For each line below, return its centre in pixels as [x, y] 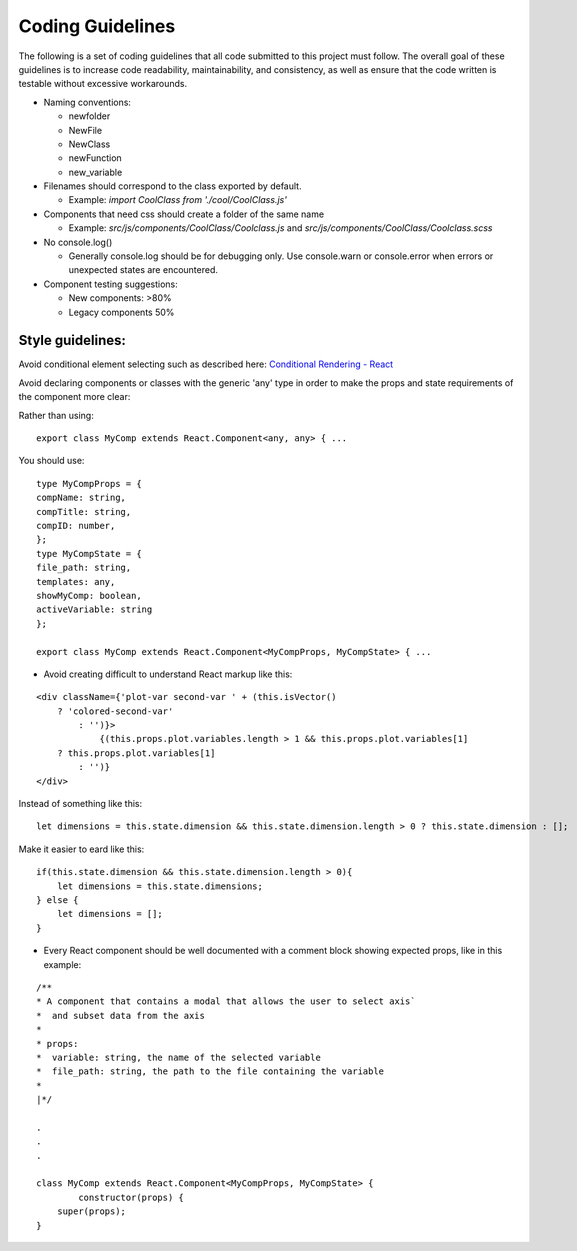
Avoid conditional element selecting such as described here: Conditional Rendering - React [206, 364]
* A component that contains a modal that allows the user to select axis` [226, 1001]
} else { [57, 899]
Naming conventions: [87, 102]
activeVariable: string [94, 609]
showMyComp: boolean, [89, 595]
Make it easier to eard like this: [81, 849]
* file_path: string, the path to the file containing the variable [210, 1071]
